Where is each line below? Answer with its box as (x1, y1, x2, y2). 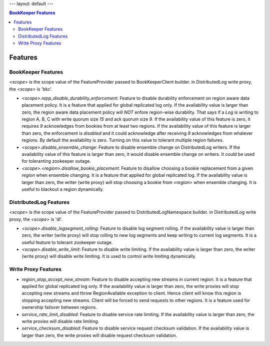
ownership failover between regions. (21, 304, 97, 310)
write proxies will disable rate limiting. (21, 318, 99, 324)
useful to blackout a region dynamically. (21, 186, 104, 192)
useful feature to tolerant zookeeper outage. (21, 239, 113, 245)
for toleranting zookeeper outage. (21, 158, 91, 164)
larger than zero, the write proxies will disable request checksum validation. (21, 332, 177, 338)
